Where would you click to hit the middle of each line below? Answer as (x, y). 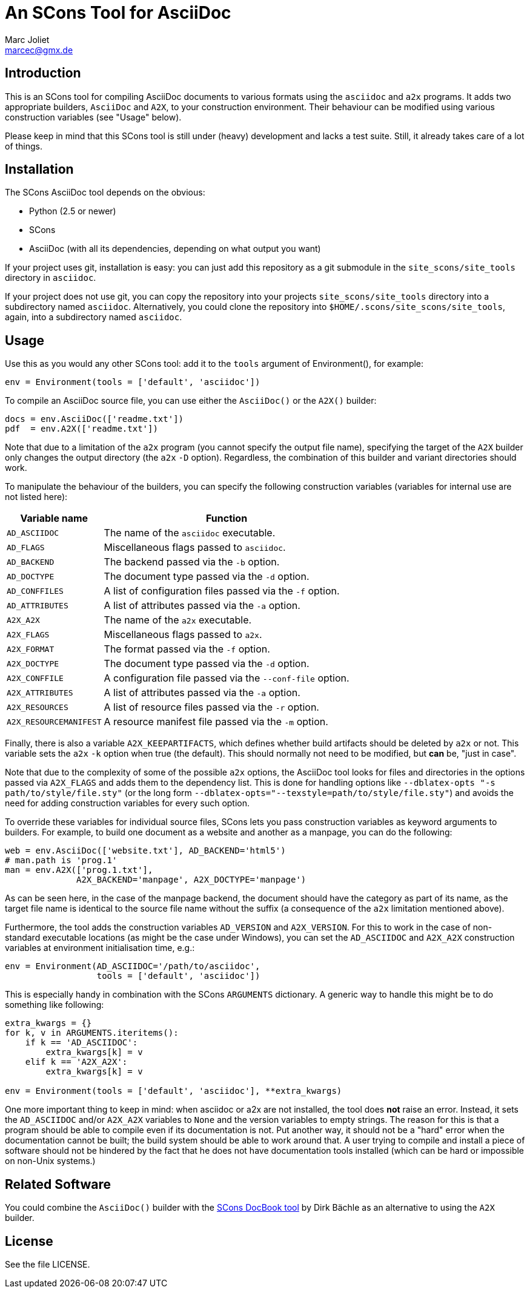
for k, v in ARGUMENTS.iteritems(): (92, 1033)
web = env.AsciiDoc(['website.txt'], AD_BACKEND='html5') (145, 851)
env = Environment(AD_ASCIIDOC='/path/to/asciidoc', (133, 966)
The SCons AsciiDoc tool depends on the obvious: (105, 192)
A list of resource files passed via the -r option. (211, 707)
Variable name (54, 518)
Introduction (43, 73)
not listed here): (36, 497)
